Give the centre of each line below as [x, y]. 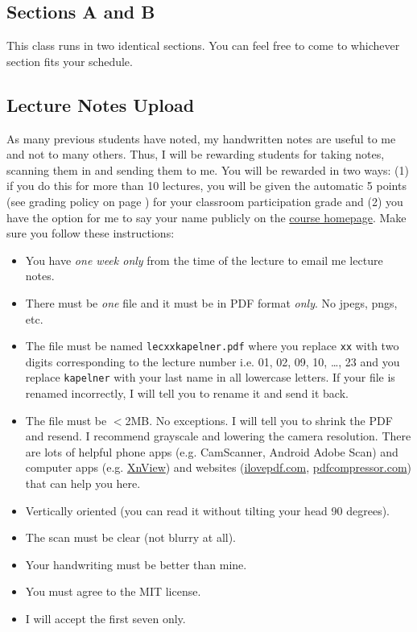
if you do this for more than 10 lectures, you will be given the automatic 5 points [206, 186]
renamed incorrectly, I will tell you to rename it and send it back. [187, 393]
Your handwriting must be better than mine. [136, 564]
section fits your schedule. [70, 61]
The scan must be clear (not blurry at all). [131, 537]
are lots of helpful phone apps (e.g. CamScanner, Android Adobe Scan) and [212, 451]
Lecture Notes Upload [101, 104]
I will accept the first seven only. [105, 618]
